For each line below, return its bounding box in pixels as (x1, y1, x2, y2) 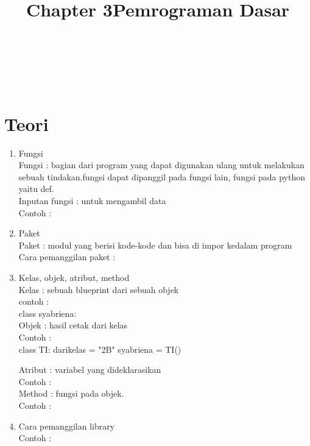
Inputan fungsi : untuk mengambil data (18, 194, 166, 207)
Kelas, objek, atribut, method (18, 271, 130, 284)
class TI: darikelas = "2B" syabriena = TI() (18, 342, 181, 355)
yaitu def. (18, 182, 54, 195)
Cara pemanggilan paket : (18, 250, 116, 263)
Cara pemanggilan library (18, 419, 115, 432)
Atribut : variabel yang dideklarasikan (18, 363, 161, 376)
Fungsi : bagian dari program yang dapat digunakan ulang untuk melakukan (18, 158, 305, 171)
